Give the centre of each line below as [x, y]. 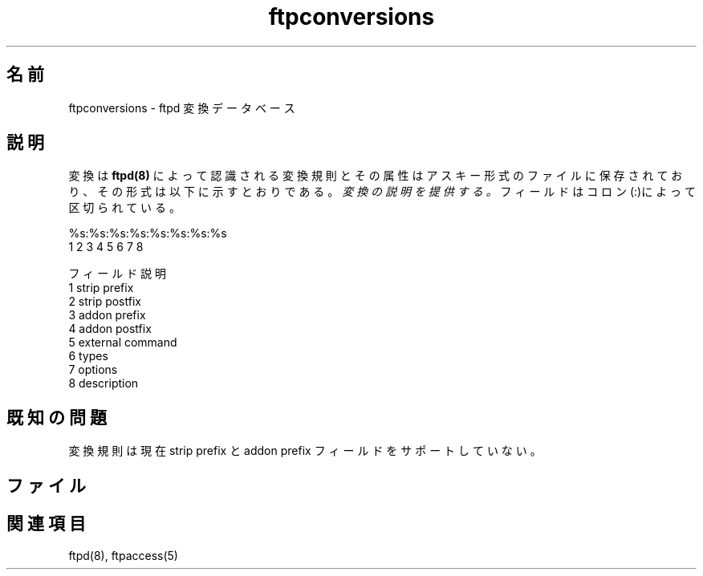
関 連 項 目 [46, 524]
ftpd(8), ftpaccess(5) [123, 555]
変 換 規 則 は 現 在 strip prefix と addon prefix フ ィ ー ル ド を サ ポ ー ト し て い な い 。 [305, 451]
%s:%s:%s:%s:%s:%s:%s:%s [148, 233]
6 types [88, 356]
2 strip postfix [105, 302]
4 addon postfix [110, 329]
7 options [93, 370]
